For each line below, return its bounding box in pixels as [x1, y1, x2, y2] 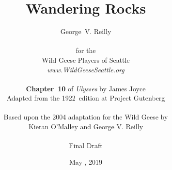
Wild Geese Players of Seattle [42, 54, 130, 65]
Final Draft [69, 140, 103, 151]
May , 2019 [69, 156, 103, 167]
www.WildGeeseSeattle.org [47, 64, 125, 74]
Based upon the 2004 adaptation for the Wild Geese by [3, 112, 168, 122]
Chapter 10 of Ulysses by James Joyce [26, 83, 146, 93]
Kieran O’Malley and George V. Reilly [28, 121, 143, 132]
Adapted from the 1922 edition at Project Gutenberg [6, 93, 165, 103]
